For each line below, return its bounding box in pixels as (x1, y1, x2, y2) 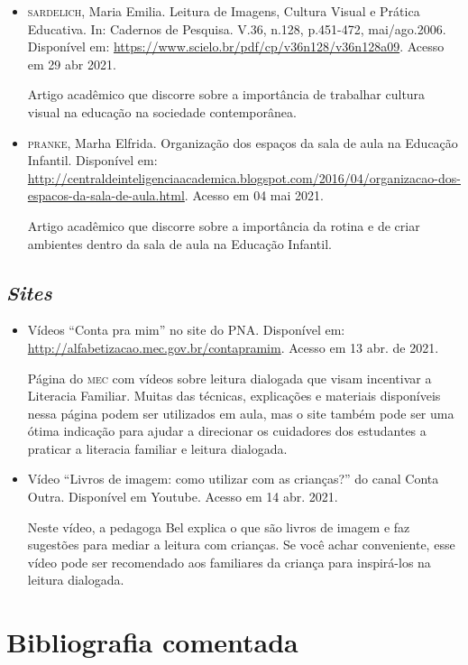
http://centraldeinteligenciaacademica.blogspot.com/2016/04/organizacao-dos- (27, 168, 461, 187)
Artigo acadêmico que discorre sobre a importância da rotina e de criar (27, 216, 420, 235)
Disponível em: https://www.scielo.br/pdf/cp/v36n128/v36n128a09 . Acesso (27, 37, 445, 56)
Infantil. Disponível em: (27, 151, 158, 170)
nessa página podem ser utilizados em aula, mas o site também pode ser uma (27, 403, 454, 422)
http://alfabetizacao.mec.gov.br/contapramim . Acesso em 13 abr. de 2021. (27, 337, 439, 356)
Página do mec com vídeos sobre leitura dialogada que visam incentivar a (27, 368, 432, 387)
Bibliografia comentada (6, 623, 298, 660)
